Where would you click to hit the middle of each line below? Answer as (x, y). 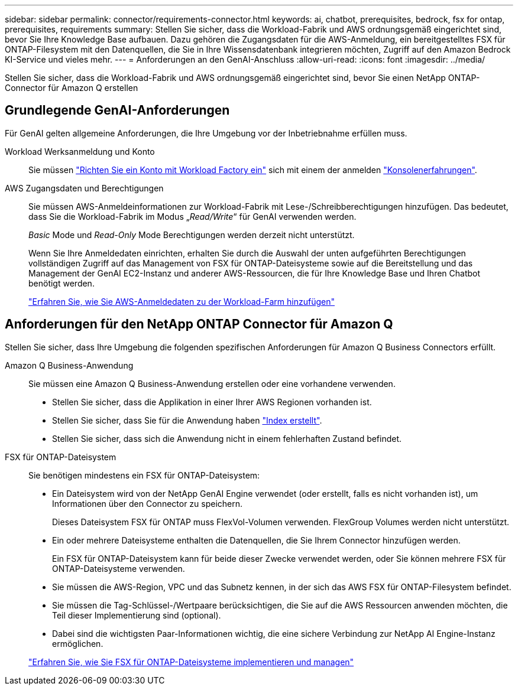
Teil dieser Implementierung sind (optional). (137, 615)
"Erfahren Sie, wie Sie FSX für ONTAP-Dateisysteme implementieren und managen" (191, 662)
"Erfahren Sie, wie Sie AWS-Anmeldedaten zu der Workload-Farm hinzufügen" (182, 301)
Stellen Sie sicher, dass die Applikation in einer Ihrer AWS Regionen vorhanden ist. (212, 402)
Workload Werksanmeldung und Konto (80, 151)
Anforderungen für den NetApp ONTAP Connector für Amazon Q (199, 324)
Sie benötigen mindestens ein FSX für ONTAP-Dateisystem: (144, 475)
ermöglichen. (78, 643)
